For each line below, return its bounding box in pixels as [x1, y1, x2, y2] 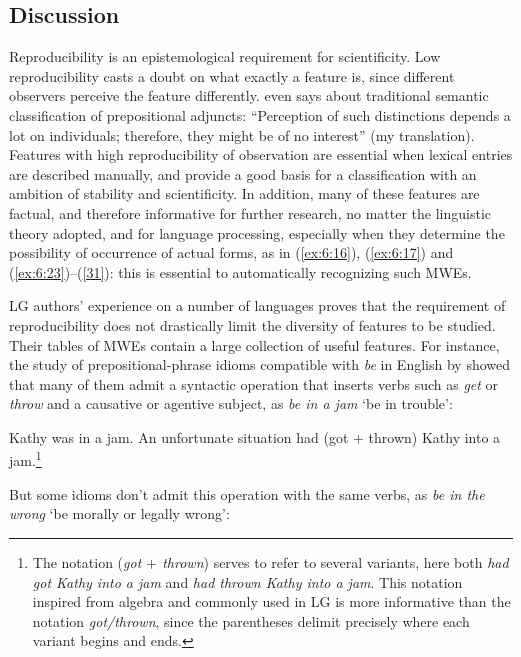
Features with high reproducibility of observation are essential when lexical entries [9, 144, 513, 165]
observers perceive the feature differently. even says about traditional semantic [9, 85, 489, 106]
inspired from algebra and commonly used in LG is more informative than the [32, 591, 511, 612]
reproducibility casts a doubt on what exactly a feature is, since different [9, 65, 455, 86]
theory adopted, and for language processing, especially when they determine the [9, 222, 505, 243]
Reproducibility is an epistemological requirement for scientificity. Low [9, 46, 441, 67]
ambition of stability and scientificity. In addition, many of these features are [9, 183, 480, 204]
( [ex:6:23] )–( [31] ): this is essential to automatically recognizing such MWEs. [9, 261, 472, 282]
